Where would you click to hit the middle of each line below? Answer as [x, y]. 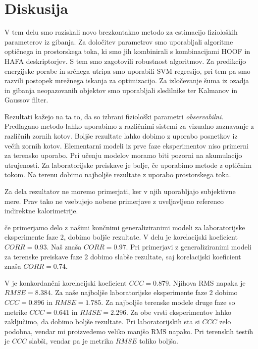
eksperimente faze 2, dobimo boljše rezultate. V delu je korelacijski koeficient [121, 237]
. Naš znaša [64, 247]
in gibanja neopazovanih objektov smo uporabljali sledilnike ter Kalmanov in [121, 90]
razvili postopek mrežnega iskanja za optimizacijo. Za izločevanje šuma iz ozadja [127, 80]
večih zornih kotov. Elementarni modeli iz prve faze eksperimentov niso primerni [127, 145]
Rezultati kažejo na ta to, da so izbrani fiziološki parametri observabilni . [114, 116]
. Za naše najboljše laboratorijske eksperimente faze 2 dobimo [144, 292]
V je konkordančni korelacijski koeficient [66, 282]
